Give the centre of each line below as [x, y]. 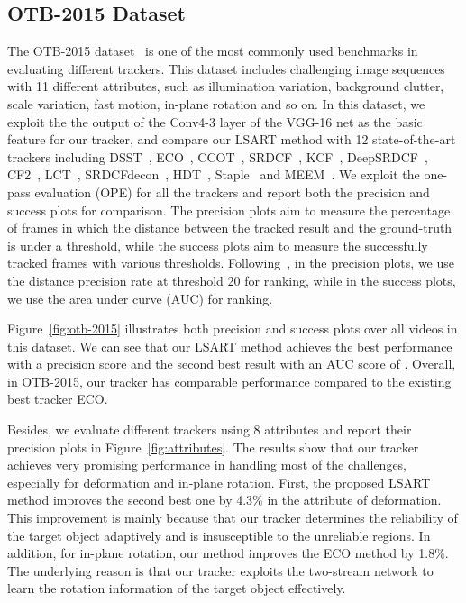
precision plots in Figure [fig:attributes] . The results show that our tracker [213, 447]
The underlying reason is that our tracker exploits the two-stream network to [220, 570]
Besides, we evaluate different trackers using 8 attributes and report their [210, 429]
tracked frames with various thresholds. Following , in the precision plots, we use [231, 263]
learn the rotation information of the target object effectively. [177, 588]
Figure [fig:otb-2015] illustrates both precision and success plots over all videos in [233, 329]
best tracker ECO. [58, 399]
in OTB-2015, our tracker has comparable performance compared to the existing [229, 381]
